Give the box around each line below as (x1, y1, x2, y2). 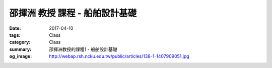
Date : (9, 25, 21, 31)
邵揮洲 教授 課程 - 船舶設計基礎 (9, 8, 137, 19)
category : (9, 39, 31, 45)
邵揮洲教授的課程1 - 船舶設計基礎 (49, 46, 118, 52)
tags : (9, 32, 21, 38)
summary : (9, 46, 32, 52)
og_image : (9, 53, 32, 59)
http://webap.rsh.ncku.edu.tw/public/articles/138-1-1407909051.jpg (49, 53, 190, 59)
